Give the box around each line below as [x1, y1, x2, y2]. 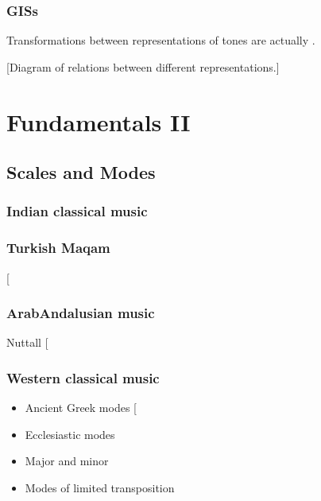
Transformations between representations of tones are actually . [6, 32, 315, 49]
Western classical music [6, 367, 160, 387]
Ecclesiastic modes [25, 425, 115, 442]
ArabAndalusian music [6, 303, 155, 323]
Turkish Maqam [6, 238, 110, 258]
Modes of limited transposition [25, 480, 175, 496]
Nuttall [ [6, 334, 48, 351]
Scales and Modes [6, 160, 156, 184]
